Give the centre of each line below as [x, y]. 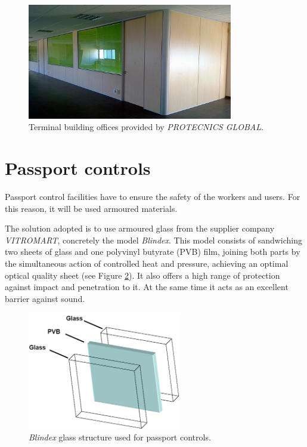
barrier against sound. [45, 298]
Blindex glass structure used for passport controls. [120, 437]
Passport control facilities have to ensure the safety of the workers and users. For [153, 197]
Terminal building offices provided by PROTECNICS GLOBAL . [146, 127]
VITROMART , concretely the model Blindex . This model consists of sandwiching [154, 240]
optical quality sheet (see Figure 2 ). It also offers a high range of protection [142, 275]
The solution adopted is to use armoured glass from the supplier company [140, 228]
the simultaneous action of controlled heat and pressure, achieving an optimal [147, 263]
